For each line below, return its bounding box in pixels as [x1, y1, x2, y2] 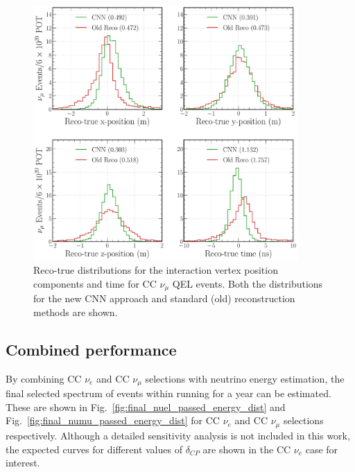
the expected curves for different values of [6, 442, 182, 456]
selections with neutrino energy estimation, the [145, 371, 345, 385]
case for [305, 442, 338, 456]
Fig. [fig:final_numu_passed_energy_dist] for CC [6, 413, 220, 428]
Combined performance [6, 339, 177, 360]
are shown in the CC [202, 442, 291, 456]
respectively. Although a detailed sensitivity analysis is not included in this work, [6, 428, 350, 442]
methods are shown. [33, 305, 118, 320]
